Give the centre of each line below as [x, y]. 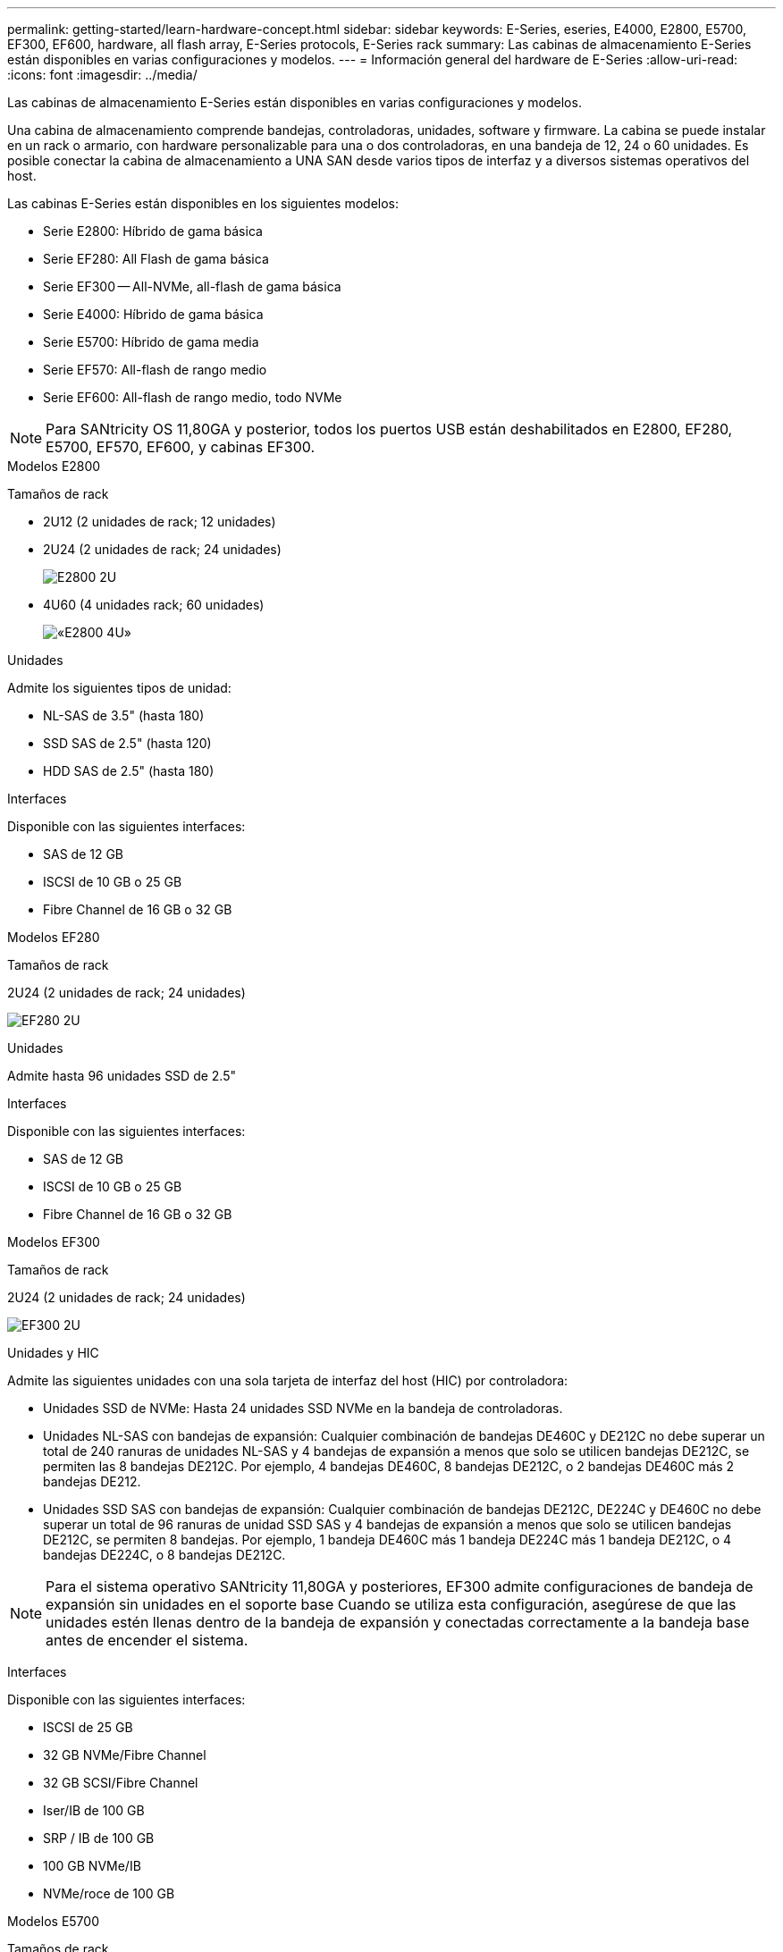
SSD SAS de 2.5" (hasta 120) [127, 743]
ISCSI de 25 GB [88, 1727]
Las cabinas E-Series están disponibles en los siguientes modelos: [203, 203]
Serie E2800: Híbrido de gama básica [153, 231]
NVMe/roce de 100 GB [109, 1893]
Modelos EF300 [54, 1242]
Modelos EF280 [54, 937]
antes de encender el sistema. [147, 1640]
